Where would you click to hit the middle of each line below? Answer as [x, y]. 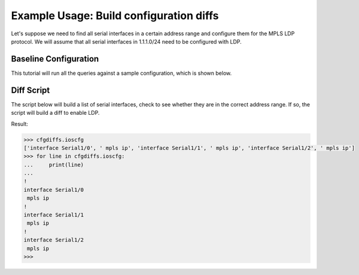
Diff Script [31, 90]
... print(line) [54, 165]
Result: [19, 124]
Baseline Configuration [55, 59]
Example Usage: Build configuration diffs [115, 16]
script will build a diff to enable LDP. [55, 113]
